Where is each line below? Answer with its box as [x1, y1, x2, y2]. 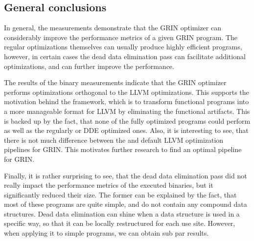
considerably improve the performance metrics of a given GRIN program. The [4, 32, 238, 42]
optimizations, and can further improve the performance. [4, 61, 174, 71]
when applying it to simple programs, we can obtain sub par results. [4, 228, 209, 238]
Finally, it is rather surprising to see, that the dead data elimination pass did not [4, 170, 247, 180]
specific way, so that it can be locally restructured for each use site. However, [4, 218, 235, 228]
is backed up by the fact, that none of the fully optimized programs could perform [4, 115, 251, 126]
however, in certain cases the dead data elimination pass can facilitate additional [4, 51, 246, 61]
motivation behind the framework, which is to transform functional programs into [4, 96, 249, 107]
